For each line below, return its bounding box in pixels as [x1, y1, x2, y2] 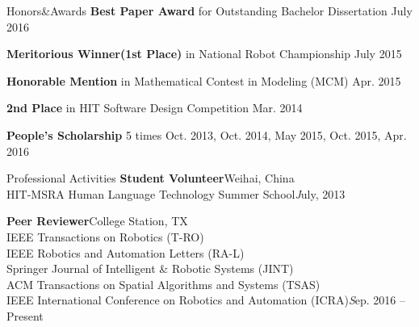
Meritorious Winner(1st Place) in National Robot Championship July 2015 [6, 45, 402, 62]
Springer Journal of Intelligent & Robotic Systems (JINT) [6, 260, 294, 277]
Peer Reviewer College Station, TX [6, 212, 188, 229]
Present [6, 307, 44, 324]
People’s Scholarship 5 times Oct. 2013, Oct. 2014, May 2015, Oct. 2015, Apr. [6, 126, 407, 143]
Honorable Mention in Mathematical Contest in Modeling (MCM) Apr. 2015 [6, 72, 401, 89]
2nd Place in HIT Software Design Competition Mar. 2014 [6, 99, 303, 116]
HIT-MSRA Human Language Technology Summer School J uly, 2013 [6, 185, 346, 202]
